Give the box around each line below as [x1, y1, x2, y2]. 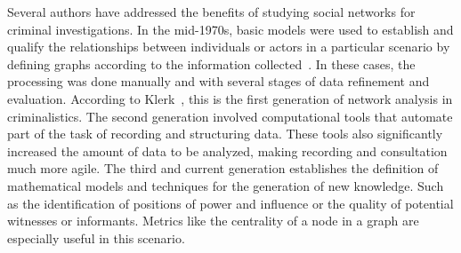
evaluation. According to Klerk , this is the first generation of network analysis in [7, 89, 453, 107]
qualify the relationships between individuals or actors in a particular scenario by [7, 37, 450, 56]
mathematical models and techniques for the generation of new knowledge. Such [7, 176, 444, 194]
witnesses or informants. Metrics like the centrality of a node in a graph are [7, 211, 419, 230]
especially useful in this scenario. [7, 228, 185, 247]
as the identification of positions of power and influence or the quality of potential [7, 194, 454, 212]
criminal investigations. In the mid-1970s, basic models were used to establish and [7, 20, 454, 38]
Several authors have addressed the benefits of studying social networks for [7, 3, 416, 20]
